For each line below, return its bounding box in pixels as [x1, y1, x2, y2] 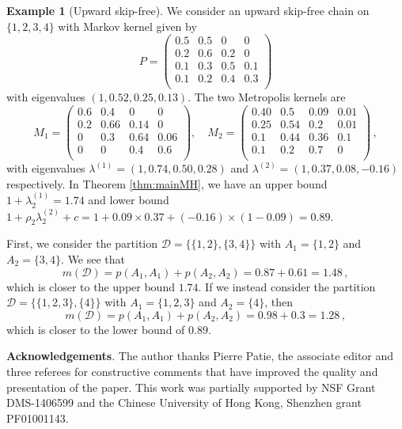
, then [264, 294, 293, 310]
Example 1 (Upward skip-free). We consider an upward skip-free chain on [6, 2, 370, 18]
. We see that [61, 251, 126, 268]
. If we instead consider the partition [198, 278, 376, 294]
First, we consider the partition [6, 235, 158, 252]
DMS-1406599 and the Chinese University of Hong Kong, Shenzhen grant [6, 394, 362, 411]
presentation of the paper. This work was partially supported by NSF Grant [6, 378, 376, 395]
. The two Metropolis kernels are [188, 89, 346, 105]
